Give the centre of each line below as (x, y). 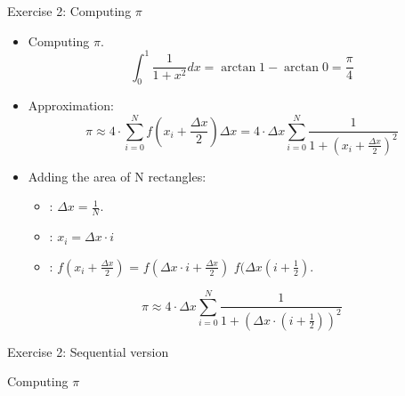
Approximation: (71, 105)
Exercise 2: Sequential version (88, 351)
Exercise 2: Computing (69, 11)
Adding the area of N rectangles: (117, 176)
